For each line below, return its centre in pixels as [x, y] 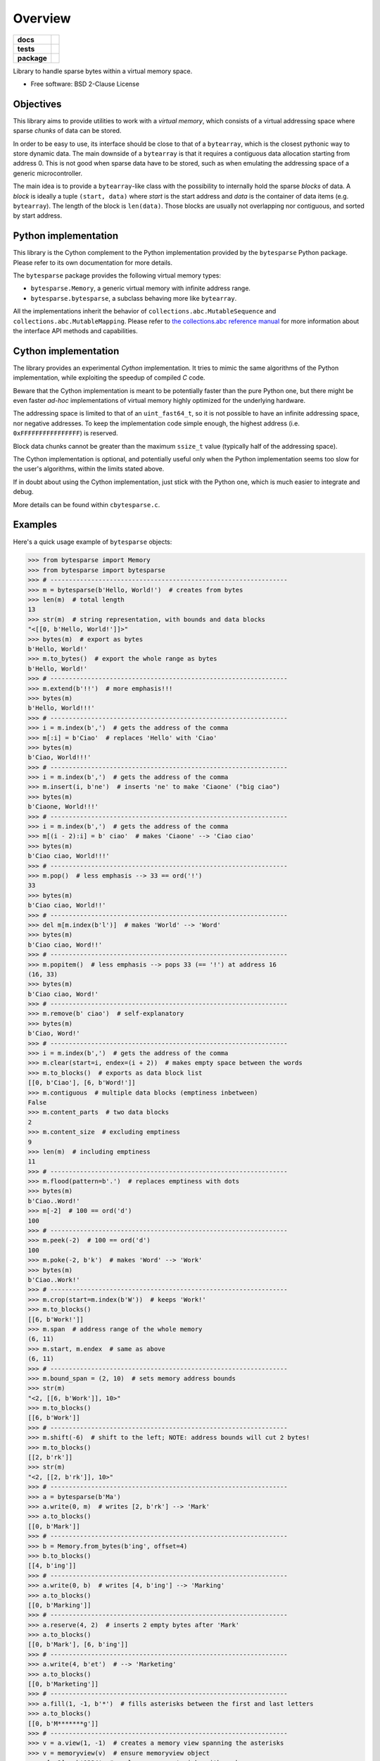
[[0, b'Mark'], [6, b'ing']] [78, 1644]
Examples [35, 525]
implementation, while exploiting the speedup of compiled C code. [109, 378]
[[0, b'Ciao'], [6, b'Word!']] [82, 1083]
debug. [24, 492]
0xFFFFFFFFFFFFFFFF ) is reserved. [66, 433]
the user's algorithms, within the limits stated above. [89, 469]
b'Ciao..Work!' [54, 1280]
